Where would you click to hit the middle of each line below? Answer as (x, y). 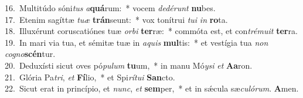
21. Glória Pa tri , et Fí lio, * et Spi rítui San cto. (90, 77)
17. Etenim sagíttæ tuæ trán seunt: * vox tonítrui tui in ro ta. (116, 19)
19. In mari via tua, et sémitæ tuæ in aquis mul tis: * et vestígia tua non (137, 42)
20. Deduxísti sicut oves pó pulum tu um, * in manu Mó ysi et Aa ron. (129, 65)
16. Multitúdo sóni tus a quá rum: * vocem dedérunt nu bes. (110, 8)
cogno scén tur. (30, 54)
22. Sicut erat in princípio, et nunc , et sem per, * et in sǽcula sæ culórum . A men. (152, 88)
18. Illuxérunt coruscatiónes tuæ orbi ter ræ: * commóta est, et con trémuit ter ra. (151, 31)
